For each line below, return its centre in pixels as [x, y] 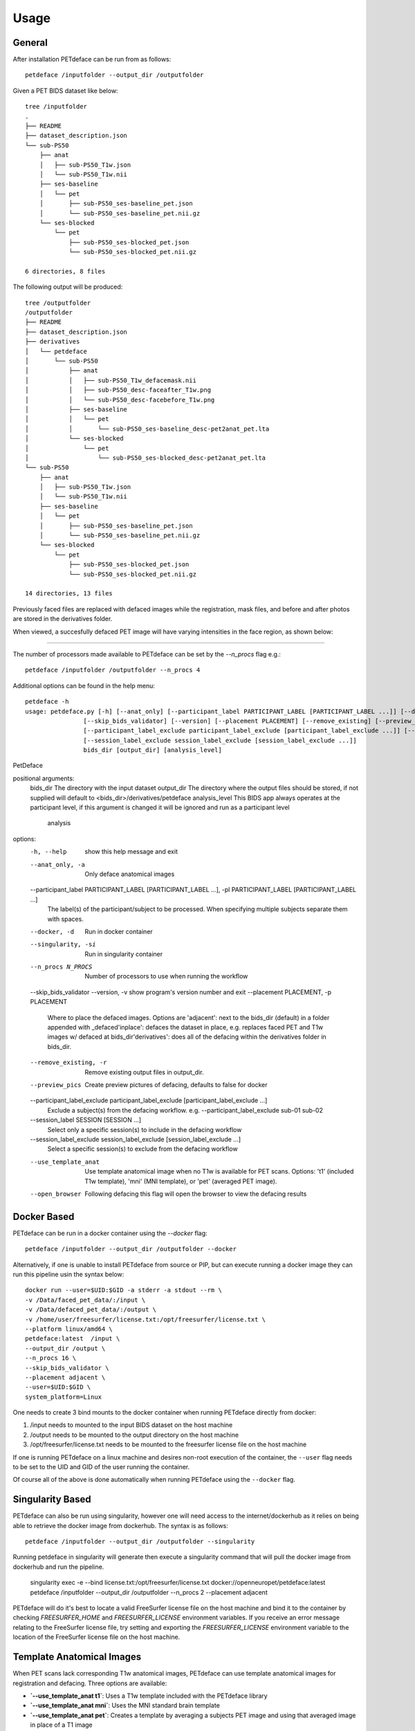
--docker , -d [52, 932]
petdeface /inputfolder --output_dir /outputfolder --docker [131, 1249]
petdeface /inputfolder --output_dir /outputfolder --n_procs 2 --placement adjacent [149, 1592]
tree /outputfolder [58, 303]
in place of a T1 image [61, 1725]
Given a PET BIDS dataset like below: [65, 91]
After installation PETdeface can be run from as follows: [92, 60]
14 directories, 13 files [69, 593]
